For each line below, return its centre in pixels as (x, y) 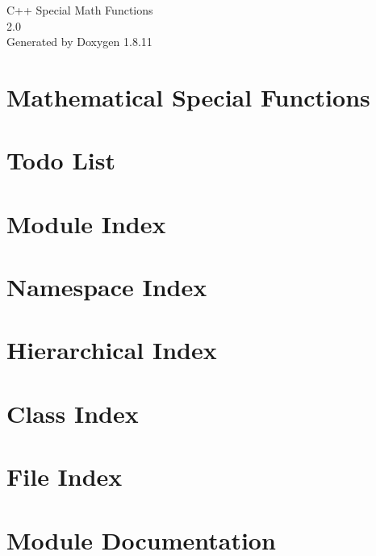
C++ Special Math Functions (80, 10)
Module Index (86, 223)
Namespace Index (107, 287)
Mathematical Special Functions (188, 96)
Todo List (61, 160)
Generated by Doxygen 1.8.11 (79, 42)
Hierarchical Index (112, 350)
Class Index (73, 413)
